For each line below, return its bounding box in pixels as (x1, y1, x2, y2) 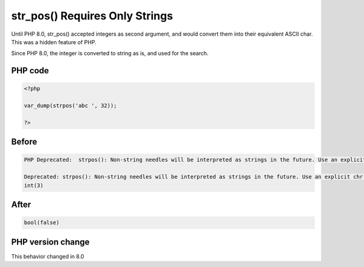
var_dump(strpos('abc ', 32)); (24, 102, 118, 109)
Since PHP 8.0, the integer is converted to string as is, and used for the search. (11, 50, 209, 57)
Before (11, 137, 38, 147)
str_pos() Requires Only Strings (11, 9, 173, 22)
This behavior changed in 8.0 (11, 252, 84, 260)
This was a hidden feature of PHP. (11, 38, 96, 45)
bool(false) (24, 219, 60, 226)
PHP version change (11, 237, 90, 247)
